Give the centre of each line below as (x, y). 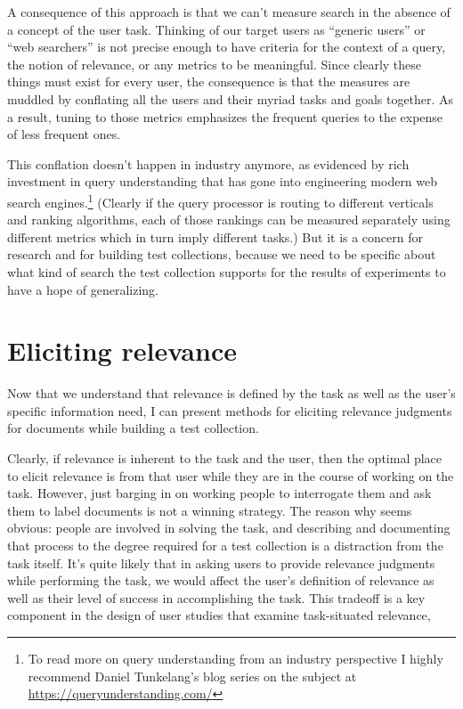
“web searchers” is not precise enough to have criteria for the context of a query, (227, 47)
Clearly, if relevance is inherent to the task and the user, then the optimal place (225, 458)
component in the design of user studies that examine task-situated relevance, (219, 615)
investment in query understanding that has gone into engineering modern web (223, 181)
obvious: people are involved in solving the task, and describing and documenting (229, 528)
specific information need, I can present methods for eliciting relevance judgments (230, 410)
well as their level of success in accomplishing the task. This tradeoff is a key (216, 597)
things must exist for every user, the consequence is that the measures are (209, 81)
